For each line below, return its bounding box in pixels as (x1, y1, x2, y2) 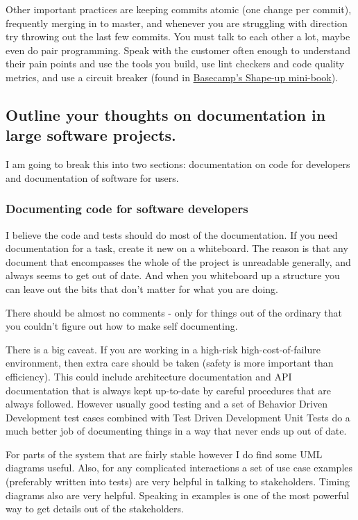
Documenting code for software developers (6, 200, 248, 217)
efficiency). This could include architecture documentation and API (6, 369, 292, 383)
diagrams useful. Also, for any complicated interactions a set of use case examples (6, 460, 353, 475)
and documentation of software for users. (6, 170, 179, 185)
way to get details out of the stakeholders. (6, 501, 184, 516)
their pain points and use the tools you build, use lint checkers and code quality (6, 56, 345, 71)
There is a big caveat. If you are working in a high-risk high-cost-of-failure (6, 342, 321, 356)
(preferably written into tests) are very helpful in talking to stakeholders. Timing (6, 474, 350, 489)
